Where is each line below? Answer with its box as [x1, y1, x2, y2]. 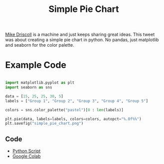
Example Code [5, 60, 66, 71]
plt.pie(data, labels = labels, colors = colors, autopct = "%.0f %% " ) [5, 116, 142, 121]
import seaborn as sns [5, 85, 52, 90]
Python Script [12, 148, 41, 154]
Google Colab [12, 153, 41, 160]
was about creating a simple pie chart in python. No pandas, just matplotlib [5, 37, 159, 43]
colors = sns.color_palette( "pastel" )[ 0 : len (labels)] [5, 107, 124, 112]
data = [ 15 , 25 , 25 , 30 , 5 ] [5, 93, 64, 99]
